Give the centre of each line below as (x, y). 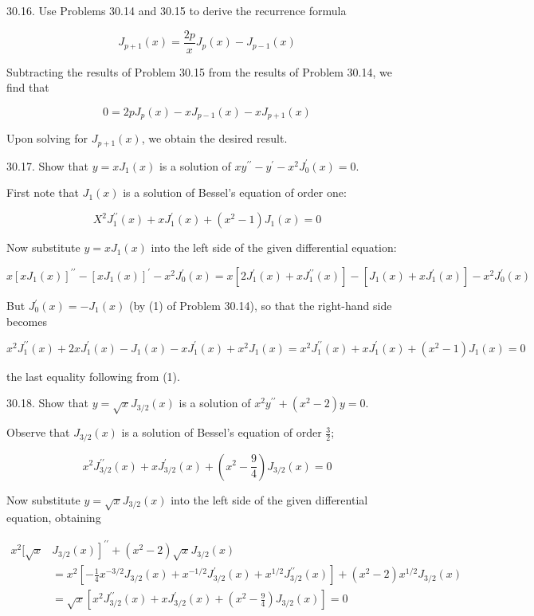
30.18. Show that (48, 403)
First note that (43, 192)
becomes (27, 321)
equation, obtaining (54, 518)
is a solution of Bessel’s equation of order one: (235, 192)
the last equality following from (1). (93, 376)
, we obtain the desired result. (214, 138)
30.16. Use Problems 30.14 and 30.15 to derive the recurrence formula (177, 10)
